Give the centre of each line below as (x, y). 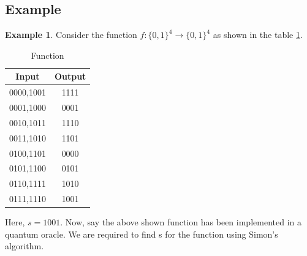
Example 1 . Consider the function (71, 35)
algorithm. (25, 246)
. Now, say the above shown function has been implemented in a (181, 222)
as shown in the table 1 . (258, 35)
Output (70, 76)
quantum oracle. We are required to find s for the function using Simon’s (142, 234)
